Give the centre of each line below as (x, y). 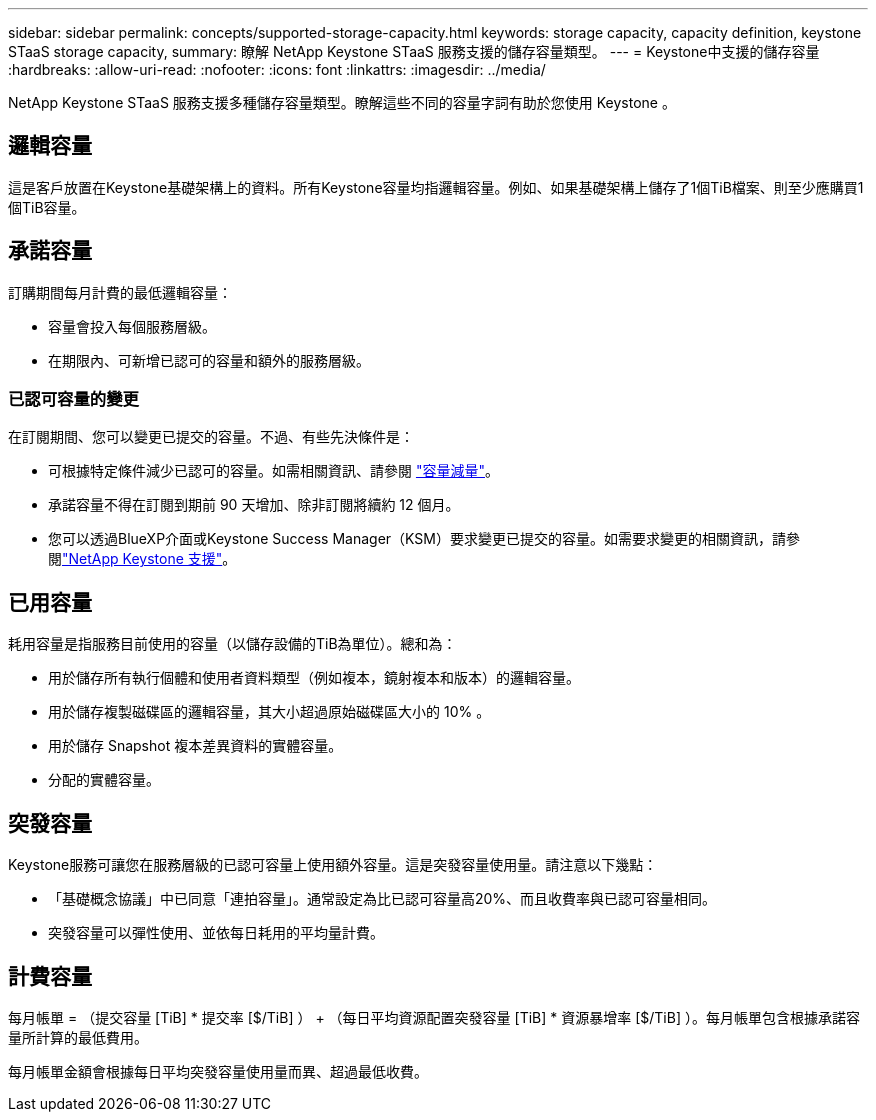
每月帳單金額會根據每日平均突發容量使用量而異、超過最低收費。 (218, 1071)
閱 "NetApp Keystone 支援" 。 (142, 559)
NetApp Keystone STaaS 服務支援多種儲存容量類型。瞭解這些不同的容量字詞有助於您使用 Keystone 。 (342, 102)
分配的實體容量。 (104, 780)
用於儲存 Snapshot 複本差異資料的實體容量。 (195, 746)
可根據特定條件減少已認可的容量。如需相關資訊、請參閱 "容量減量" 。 (273, 471)
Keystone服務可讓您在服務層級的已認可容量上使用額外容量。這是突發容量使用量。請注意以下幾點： (333, 865)
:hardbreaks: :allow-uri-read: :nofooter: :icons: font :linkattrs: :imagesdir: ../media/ (277, 69)
